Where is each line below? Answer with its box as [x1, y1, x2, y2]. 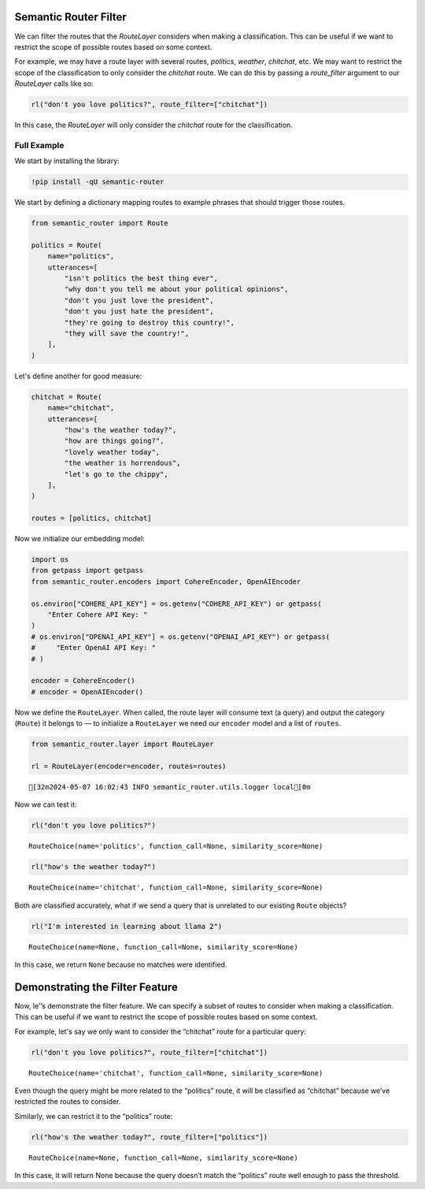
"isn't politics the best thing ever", [64, 274, 218, 283]
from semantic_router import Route [31, 219, 168, 228]
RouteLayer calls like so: [14, 79, 94, 88]
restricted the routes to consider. [14, 1097, 121, 1106]
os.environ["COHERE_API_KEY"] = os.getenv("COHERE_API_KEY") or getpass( [31, 599, 322, 608]
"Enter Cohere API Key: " [47, 611, 148, 619]
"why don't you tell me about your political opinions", [64, 284, 289, 294]
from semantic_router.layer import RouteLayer [31, 740, 214, 749]
